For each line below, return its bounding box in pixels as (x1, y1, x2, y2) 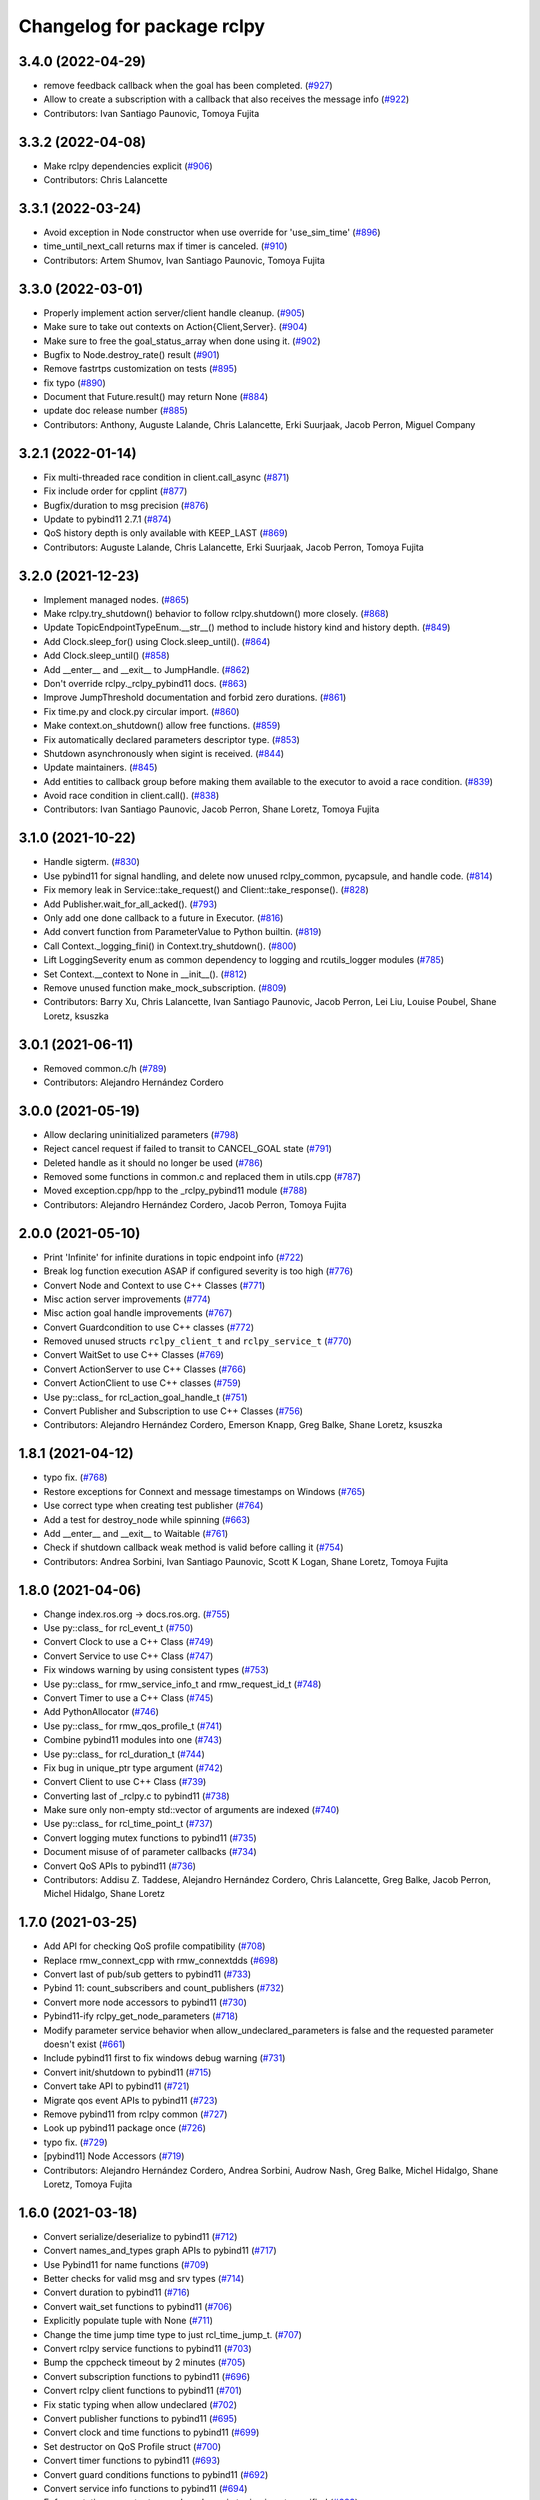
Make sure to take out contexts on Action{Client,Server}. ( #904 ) (43, 321, 308, 333)
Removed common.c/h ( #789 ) (43, 1062, 167, 1074)
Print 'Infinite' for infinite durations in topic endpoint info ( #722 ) (43, 1251, 304, 1263)
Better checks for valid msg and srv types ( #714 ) (43, 2273, 245, 2285)
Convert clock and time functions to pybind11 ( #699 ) (43, 2426, 260, 2439)
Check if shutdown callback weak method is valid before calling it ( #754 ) (43, 1541, 344, 1554)
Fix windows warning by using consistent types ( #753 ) (43, 1664, 269, 1676)
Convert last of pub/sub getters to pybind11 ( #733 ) (43, 1968, 252, 1980)
